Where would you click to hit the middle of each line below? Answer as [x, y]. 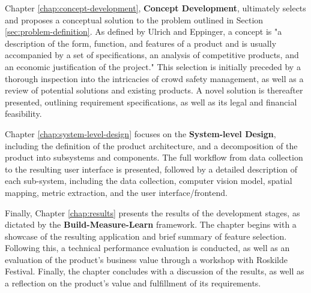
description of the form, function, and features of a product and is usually [141, 43]
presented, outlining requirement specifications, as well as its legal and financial [151, 102]
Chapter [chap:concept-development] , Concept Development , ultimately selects [155, 8]
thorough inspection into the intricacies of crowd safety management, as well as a [154, 78]
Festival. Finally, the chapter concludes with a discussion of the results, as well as [155, 271]
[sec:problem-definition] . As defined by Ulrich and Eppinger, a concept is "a [143, 31]
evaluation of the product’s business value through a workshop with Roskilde [146, 259]
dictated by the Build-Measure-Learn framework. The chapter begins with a [151, 224]
